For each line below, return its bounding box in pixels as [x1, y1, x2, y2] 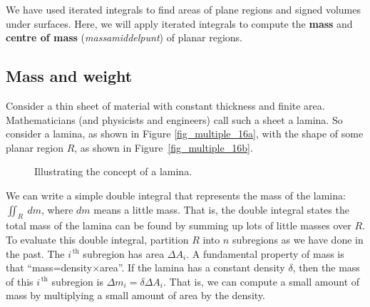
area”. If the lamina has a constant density [100, 260, 285, 275]
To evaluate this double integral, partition [6, 231, 189, 246]
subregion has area [83, 246, 165, 261]
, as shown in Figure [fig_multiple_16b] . [74, 140, 253, 155]
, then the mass [292, 260, 360, 275]
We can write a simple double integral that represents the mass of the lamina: [6, 187, 346, 202]
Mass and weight [6, 65, 133, 87]
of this [6, 274, 34, 288]
